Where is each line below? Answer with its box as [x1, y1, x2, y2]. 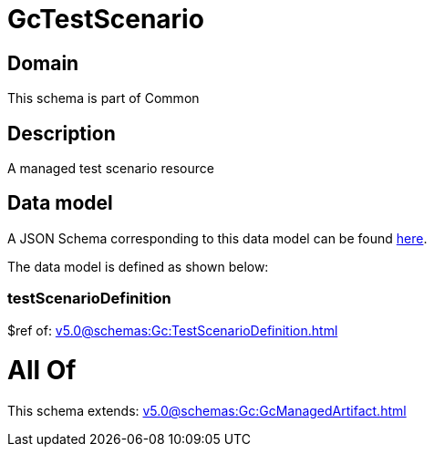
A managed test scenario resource [7, 160, 214, 177]
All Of [7, 355, 77, 387]
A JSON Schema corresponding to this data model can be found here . [7, 230, 428, 246]
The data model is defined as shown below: [7, 258, 269, 274]
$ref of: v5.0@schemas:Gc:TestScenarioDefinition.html [7, 322, 338, 338]
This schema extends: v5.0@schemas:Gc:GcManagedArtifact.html [7, 403, 407, 419]
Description [7, 121, 116, 145]
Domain [7, 51, 79, 75]
